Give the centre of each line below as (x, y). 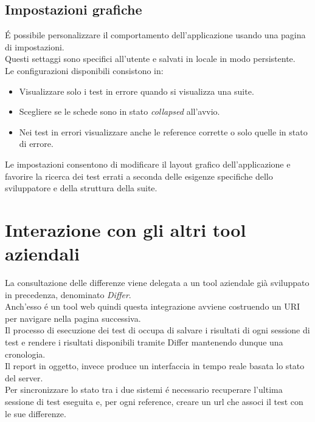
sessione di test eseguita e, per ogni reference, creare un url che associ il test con (154, 401)
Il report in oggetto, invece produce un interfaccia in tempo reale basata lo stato (155, 366)
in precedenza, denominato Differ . (68, 294)
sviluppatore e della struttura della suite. (81, 188)
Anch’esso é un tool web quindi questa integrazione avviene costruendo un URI (153, 306)
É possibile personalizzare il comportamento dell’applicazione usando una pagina (155, 35)
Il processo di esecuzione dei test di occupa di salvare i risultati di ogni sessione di (157, 330)
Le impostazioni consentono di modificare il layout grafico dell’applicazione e (148, 164)
